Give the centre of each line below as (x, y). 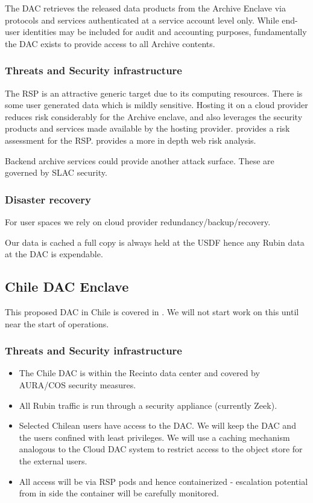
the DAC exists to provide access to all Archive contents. (110, 43)
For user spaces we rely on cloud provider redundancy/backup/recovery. (138, 221)
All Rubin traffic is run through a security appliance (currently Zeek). (148, 405)
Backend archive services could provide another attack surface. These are (140, 160)
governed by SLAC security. (56, 172)
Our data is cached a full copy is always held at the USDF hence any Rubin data (155, 242)
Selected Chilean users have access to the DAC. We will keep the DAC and (157, 425)
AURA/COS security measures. (77, 384)
